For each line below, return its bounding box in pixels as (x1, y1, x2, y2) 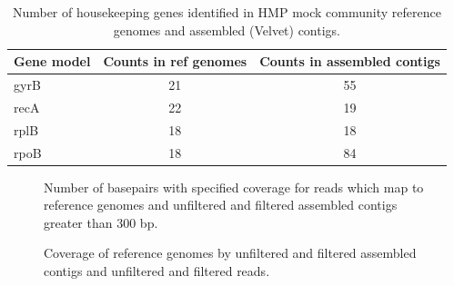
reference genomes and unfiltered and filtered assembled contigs (44, 195, 398, 214)
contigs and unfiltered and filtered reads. (44, 261, 270, 281)
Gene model (14, 52, 91, 71)
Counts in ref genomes (103, 52, 247, 71)
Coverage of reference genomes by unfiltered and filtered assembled (44, 243, 417, 262)
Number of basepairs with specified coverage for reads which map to (44, 177, 424, 196)
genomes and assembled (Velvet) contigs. (113, 20, 341, 39)
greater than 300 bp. (44, 212, 158, 232)
